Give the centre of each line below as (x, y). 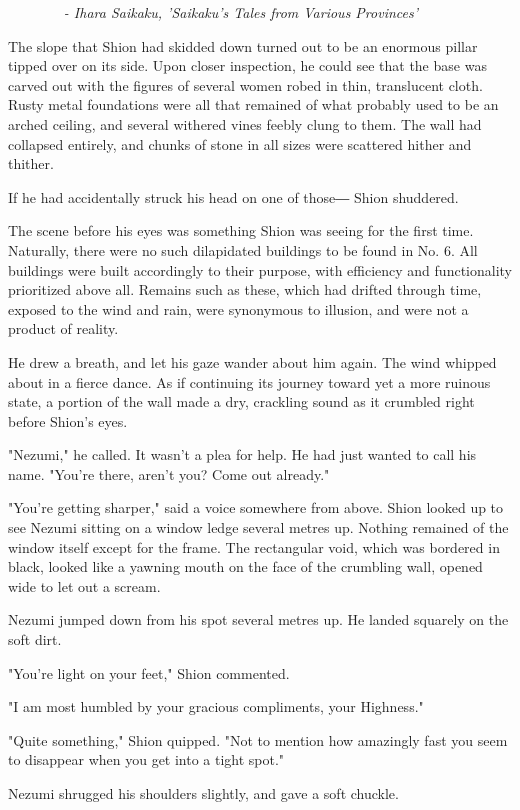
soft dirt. (35, 639)
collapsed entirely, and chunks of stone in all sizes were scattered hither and (240, 143)
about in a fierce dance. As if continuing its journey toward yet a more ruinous (249, 381)
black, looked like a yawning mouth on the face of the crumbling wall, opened (245, 566)
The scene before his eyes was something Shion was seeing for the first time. (241, 230)
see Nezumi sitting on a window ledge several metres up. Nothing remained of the (258, 527)
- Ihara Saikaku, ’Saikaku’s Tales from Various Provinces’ (241, 12)
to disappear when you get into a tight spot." (146, 759)
